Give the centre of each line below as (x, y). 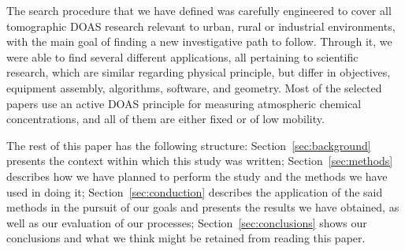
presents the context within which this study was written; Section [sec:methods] (200, 161)
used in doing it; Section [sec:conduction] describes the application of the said (195, 191)
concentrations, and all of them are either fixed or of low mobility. (165, 119)
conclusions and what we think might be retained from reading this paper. (186, 238)
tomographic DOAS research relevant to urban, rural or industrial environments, (201, 26)
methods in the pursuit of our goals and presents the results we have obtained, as (203, 207)
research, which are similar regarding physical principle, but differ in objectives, (199, 72)
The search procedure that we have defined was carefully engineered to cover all (199, 10)
